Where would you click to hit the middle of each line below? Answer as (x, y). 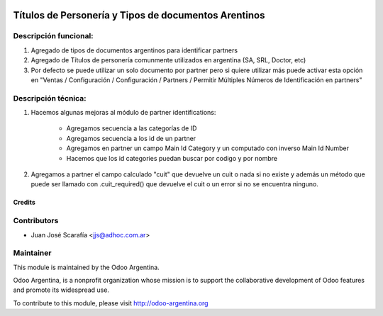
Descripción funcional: (53, 36)
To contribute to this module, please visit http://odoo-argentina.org (111, 303)
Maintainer (32, 253)
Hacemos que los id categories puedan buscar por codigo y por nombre (172, 158)
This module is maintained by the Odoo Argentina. (86, 267)
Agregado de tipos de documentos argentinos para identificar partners (134, 50)
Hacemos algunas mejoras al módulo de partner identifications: (123, 113)
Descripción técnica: (50, 98)
